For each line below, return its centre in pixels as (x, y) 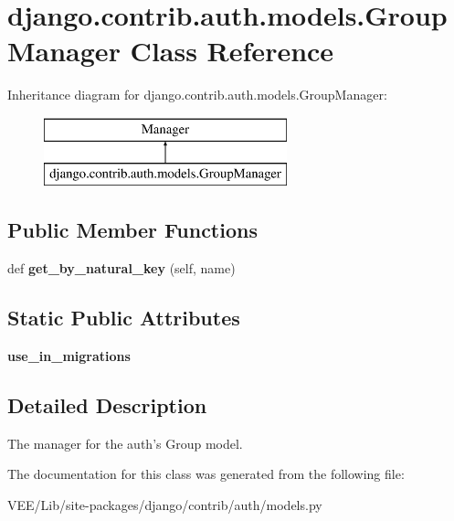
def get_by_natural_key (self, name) (121, 268)
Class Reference (232, 51)
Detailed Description (107, 405)
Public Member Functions (132, 230)
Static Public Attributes (124, 318)
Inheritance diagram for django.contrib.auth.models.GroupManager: (197, 95)
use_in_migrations (69, 356)
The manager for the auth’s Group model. (125, 443)
